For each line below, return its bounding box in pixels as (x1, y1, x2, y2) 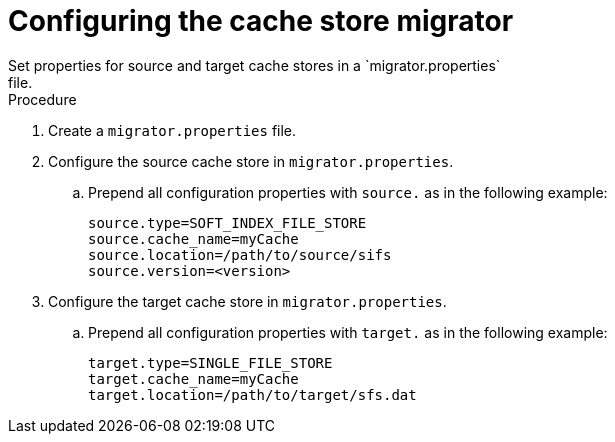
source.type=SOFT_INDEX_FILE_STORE (88, 214, 367, 231)
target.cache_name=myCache (88, 370, 299, 387)
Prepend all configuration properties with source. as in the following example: (88, 183, 608, 201)
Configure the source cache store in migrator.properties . (48, 152, 454, 170)
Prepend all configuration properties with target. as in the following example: (88, 323, 608, 341)
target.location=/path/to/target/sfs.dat (88, 386, 417, 403)
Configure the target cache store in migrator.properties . (48, 292, 447, 310)
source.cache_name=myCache (88, 230, 299, 247)
